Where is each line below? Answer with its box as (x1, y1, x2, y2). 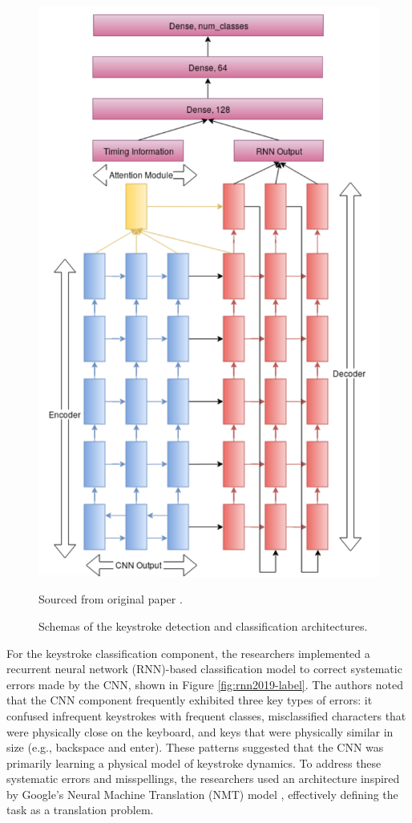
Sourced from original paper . (38, 591, 183, 607)
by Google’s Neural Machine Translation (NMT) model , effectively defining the (6, 785, 398, 802)
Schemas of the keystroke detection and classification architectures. (38, 617, 368, 634)
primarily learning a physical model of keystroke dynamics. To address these (6, 754, 382, 771)
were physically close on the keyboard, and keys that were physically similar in (6, 723, 394, 740)
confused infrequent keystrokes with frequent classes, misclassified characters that (6, 707, 406, 724)
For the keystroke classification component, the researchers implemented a (6, 644, 370, 661)
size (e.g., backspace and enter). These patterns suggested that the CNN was (6, 739, 384, 756)
